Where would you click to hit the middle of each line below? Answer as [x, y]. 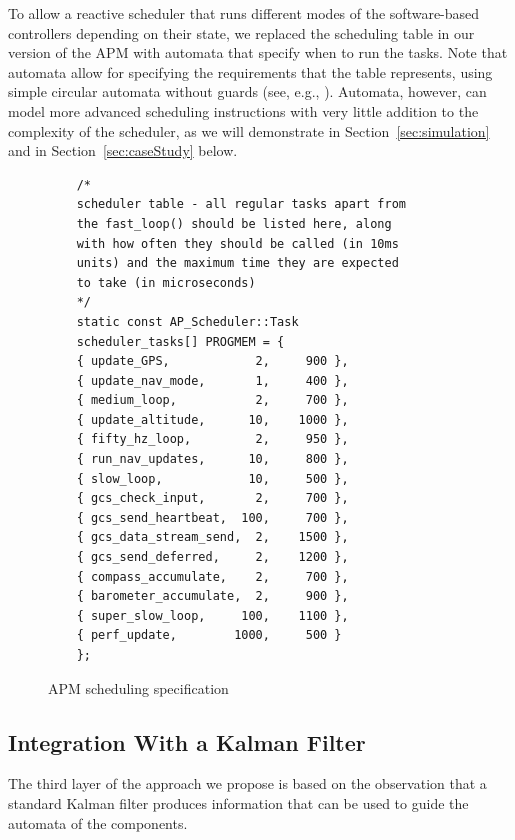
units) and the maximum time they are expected [237, 263]
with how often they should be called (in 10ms [237, 243]
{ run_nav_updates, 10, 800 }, [212, 459]
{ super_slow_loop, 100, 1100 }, [212, 615]
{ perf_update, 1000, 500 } [209, 635]
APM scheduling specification [138, 687]
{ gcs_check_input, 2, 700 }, [212, 498]
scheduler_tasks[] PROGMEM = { [180, 341]
